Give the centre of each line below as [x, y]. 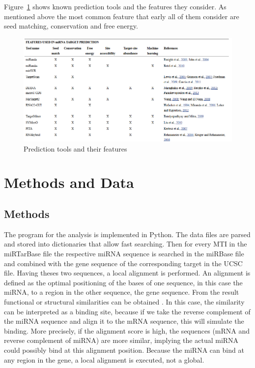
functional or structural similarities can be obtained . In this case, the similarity [124, 302]
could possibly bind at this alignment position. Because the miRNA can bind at [124, 350]
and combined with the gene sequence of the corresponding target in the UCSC [123, 263]
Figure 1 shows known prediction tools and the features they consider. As [115, 6]
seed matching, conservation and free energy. [71, 26]
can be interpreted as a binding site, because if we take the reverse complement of [127, 311]
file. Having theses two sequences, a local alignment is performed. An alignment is [127, 273]
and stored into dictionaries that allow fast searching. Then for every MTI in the [126, 244]
